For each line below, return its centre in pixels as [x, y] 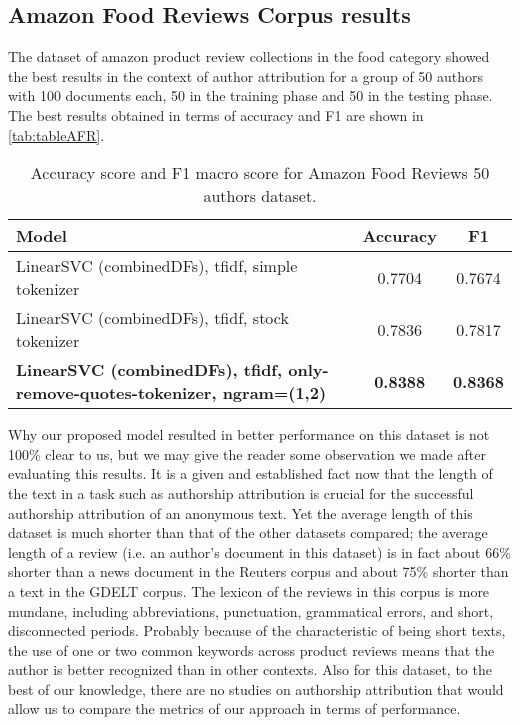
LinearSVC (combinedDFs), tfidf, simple [157, 266]
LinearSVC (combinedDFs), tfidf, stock [152, 318]
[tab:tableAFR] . [56, 134]
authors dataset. [260, 196]
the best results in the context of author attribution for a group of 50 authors [246, 75]
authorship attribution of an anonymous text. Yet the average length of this [240, 512]
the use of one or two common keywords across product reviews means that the [251, 649]
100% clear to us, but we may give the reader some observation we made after [247, 453]
